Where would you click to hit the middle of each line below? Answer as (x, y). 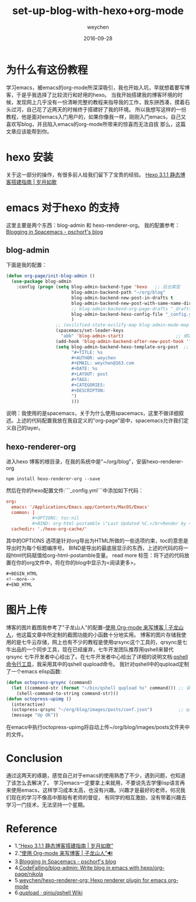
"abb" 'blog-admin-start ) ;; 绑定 (127, 336)
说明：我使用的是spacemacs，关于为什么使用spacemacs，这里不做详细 (92, 413)
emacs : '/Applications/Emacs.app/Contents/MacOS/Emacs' (80, 507)
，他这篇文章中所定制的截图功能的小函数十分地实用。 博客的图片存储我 (96, 635)
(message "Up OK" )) (35, 715)
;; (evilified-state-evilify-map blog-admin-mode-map (123, 325)
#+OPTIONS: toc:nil (56, 518)
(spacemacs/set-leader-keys (90, 331)
